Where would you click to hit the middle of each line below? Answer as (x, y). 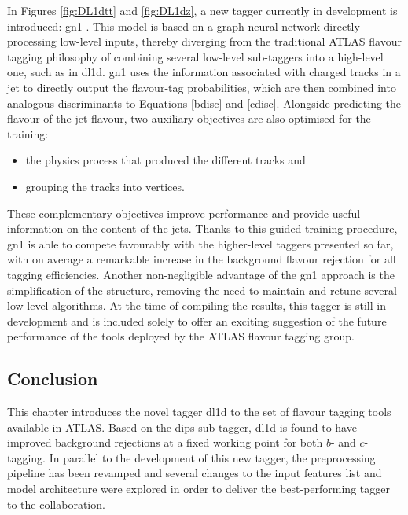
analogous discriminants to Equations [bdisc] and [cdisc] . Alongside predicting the (204, 103)
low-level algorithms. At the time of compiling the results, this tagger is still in (197, 305)
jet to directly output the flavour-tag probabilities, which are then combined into (202, 87)
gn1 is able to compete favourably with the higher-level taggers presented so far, (200, 243)
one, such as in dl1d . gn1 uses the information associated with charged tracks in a (204, 72)
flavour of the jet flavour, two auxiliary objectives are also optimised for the (189, 118)
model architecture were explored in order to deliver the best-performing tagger (198, 489)
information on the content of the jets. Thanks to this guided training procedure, (202, 228)
